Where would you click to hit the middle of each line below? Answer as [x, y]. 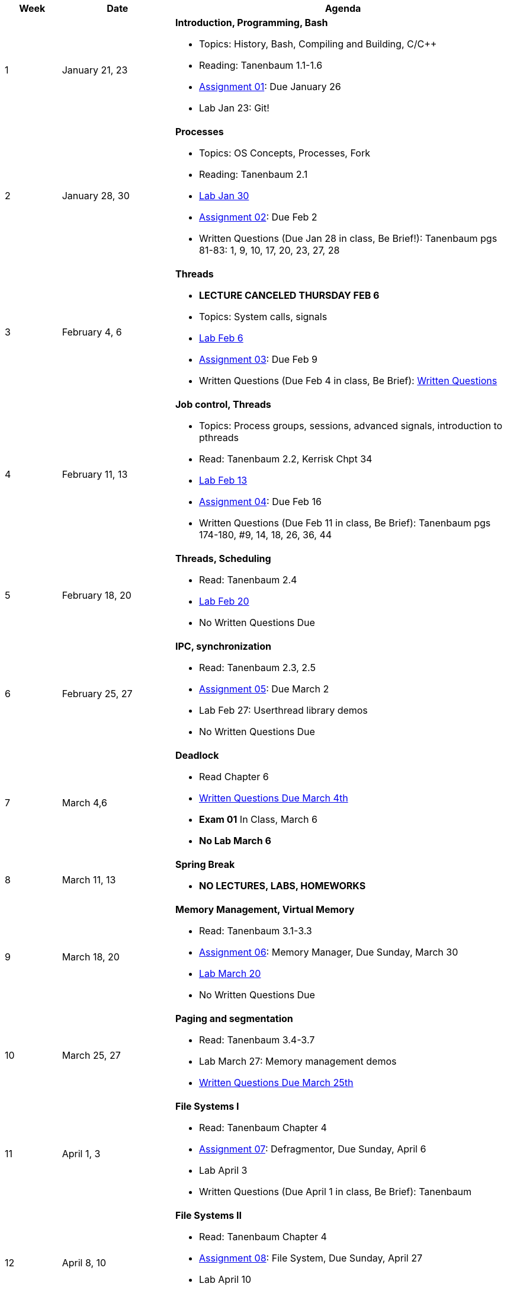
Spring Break [205, 864]
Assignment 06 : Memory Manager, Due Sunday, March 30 [328, 952]
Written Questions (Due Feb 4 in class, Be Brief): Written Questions [348, 381]
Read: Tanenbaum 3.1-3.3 [255, 931]
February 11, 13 [95, 474]
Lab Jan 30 [224, 196]
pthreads [219, 438]
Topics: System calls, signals [263, 317]
